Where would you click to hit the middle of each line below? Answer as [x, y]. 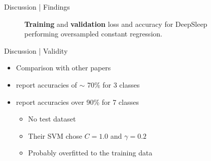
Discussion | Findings [37, 7]
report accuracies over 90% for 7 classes [77, 102]
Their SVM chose [55, 135]
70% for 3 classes [113, 84]
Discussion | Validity [36, 50]
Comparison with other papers [63, 68]
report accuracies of [46, 84]
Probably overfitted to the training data [90, 153]
